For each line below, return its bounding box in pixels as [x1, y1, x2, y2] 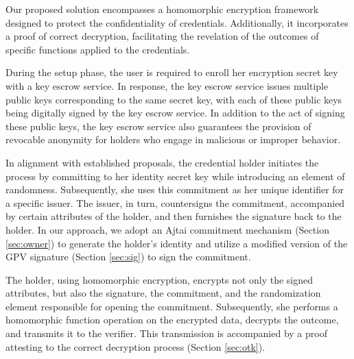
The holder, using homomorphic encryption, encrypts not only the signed [5, 272, 314, 286]
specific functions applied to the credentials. [5, 42, 190, 56]
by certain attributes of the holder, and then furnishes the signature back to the [5, 209, 342, 223]
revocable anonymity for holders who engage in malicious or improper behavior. [5, 132, 341, 147]
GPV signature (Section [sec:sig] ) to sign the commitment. [5, 249, 251, 264]
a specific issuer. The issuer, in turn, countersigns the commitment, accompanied [5, 195, 345, 210]
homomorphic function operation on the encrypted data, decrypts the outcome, [5, 312, 339, 327]
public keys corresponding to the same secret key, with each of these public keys [5, 92, 342, 106]
